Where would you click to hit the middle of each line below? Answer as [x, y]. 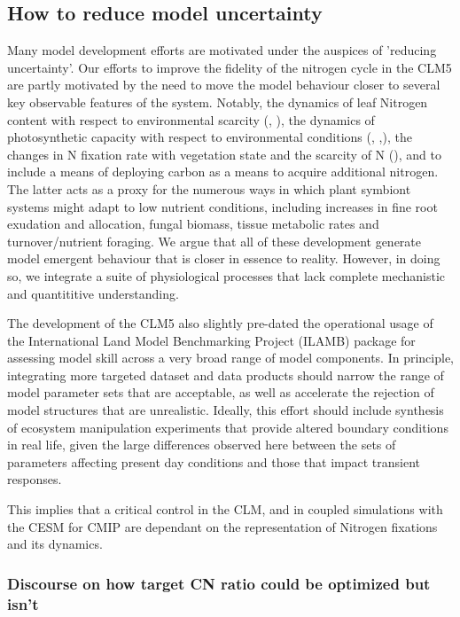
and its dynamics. [55, 544]
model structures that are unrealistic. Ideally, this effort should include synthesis [226, 410]
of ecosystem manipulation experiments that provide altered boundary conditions [228, 427]
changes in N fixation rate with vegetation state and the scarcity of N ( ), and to [224, 154]
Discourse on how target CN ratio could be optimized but [219, 583]
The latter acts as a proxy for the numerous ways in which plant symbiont [209, 188]
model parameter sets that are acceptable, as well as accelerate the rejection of [221, 392]
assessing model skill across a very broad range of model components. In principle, [231, 358]
